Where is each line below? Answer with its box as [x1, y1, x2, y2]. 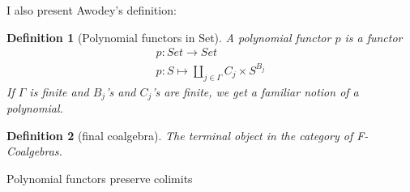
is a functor [344, 28, 403, 45]
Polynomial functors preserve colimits [6, 169, 193, 186]
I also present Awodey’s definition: [6, 2, 177, 18]
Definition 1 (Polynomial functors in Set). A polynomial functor [6, 28, 331, 45]
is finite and [29, 83, 89, 100]
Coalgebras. [6, 143, 62, 160]
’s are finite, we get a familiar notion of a [152, 83, 359, 100]
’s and [105, 83, 136, 100]
